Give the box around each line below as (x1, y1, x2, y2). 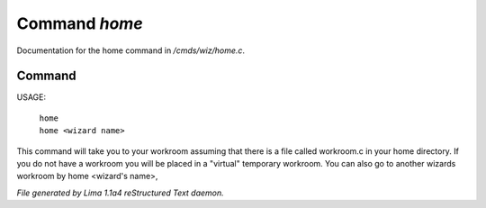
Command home (16, 14, 143, 33)
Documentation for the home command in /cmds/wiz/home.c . (16, 45, 246, 56)
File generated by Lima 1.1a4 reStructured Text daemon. (16, 187, 224, 198)
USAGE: (16, 92, 47, 103)
